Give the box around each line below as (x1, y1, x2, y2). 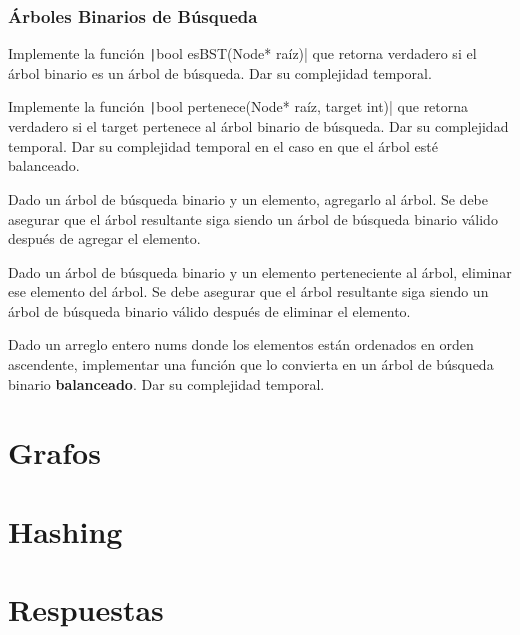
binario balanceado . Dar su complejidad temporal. (8, 373, 325, 394)
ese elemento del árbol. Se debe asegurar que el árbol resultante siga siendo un (8, 281, 489, 302)
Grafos (8, 432, 101, 473)
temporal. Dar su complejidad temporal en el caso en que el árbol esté (8, 135, 438, 156)
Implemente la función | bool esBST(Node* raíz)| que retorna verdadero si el (8, 43, 477, 64)
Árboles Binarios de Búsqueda (8, 3, 258, 28)
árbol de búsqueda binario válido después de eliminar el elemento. (8, 300, 411, 321)
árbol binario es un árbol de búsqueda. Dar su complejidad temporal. (8, 62, 432, 83)
